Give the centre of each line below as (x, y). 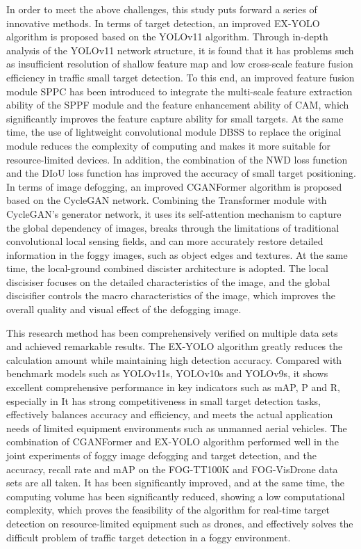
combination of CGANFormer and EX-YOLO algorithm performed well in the (173, 441)
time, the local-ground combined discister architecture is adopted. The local (167, 268)
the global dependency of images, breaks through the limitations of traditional (173, 227)
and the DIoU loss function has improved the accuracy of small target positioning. (181, 173)
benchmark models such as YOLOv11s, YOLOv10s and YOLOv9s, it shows (167, 373)
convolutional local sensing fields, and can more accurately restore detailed (165, 241)
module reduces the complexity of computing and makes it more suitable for (168, 145)
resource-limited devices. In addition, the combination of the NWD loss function (177, 159)
